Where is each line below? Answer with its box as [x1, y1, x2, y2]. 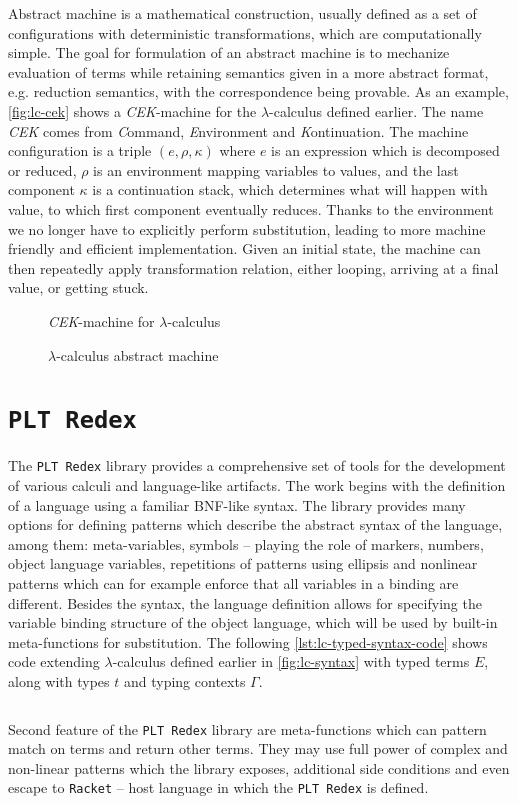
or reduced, [8, 159, 77, 180]
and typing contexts [123, 670, 246, 691]
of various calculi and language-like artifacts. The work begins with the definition [8, 475, 506, 495]
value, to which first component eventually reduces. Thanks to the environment [8, 198, 494, 219]
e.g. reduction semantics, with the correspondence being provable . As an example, [8, 81, 509, 102]
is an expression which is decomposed [271, 140, 500, 161]
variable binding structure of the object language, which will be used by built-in [8, 612, 498, 633]
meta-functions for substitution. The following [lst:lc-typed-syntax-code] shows [8, 631, 488, 652]
